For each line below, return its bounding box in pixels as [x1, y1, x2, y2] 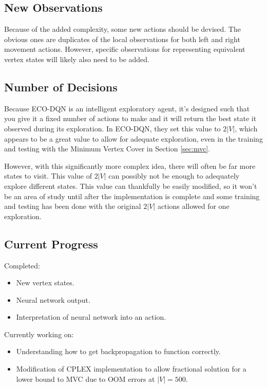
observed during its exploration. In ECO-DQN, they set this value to [4, 123, 221, 133]
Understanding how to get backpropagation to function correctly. [16, 346, 221, 357]
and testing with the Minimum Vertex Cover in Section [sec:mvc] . [4, 143, 211, 154]
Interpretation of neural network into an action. [16, 312, 166, 322]
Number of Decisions [4, 79, 118, 94]
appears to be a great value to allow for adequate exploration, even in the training [4, 133, 263, 144]
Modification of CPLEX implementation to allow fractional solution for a [16, 363, 246, 374]
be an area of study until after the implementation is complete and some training [4, 190, 260, 201]
